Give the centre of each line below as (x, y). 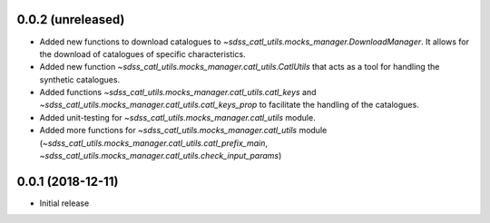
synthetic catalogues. (80, 79)
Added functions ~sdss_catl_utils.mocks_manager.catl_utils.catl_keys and (178, 92)
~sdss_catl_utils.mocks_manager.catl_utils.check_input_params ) (161, 156)
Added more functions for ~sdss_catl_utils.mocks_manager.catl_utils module (183, 131)
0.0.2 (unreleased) (71, 19)
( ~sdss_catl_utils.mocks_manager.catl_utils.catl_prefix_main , (153, 143)
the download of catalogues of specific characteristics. (142, 53)
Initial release (64, 203)
